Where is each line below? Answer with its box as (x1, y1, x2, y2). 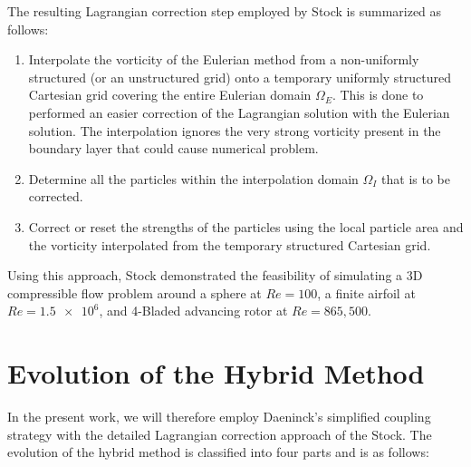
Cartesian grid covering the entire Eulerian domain (28, 85, 312, 104)
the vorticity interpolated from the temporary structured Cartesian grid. (28, 235, 431, 254)
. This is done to (332, 85, 424, 104)
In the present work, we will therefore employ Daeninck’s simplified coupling (7, 407, 431, 426)
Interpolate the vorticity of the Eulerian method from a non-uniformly (28, 50, 419, 69)
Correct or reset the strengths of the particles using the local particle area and (28, 217, 464, 236)
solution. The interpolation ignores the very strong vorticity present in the (28, 121, 441, 140)
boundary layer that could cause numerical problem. (28, 139, 319, 158)
